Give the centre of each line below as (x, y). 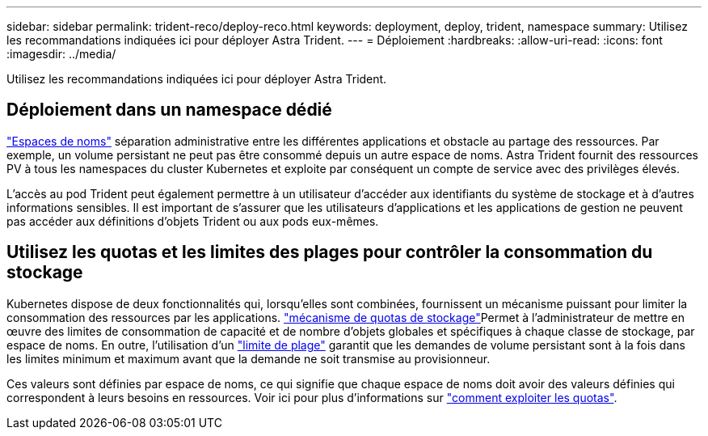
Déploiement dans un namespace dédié (169, 110)
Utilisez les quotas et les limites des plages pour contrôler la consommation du (330, 252)
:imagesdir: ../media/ (61, 54)
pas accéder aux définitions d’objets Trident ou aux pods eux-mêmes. (193, 221)
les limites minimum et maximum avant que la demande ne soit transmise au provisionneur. (249, 358)
